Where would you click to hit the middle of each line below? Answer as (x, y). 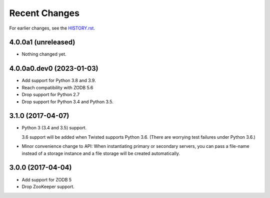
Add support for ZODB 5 (47, 179)
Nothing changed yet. (44, 54)
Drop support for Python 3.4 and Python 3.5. (67, 102)
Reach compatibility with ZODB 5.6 (57, 87)
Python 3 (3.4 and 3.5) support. (54, 128)
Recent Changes (44, 13)
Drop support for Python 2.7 (51, 95)
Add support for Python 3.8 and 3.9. (59, 81)
